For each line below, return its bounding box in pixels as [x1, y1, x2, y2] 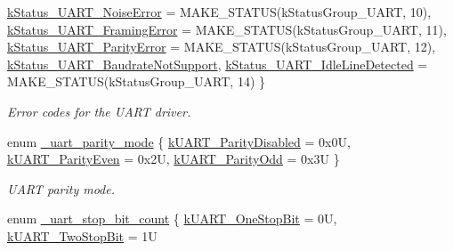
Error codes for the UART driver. [7, 101, 191, 120]
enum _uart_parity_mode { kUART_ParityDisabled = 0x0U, [7, 132, 351, 150]
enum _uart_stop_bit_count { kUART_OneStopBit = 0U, [7, 209, 337, 228]
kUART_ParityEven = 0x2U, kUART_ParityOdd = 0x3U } [7, 150, 340, 168]
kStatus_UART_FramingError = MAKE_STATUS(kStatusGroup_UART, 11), [7, 20, 447, 38]
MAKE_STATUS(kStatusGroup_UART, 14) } [7, 72, 265, 91]
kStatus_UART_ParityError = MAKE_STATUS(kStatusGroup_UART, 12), [7, 37, 436, 56]
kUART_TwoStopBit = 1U [7, 226, 158, 245]
